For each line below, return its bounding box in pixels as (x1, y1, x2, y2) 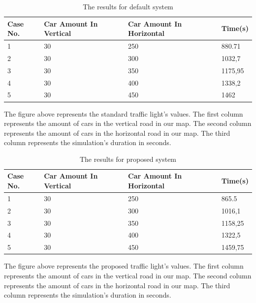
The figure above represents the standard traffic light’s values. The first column (4, 108, 243, 119)
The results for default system (83, 1, 173, 11)
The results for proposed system (79, 153, 177, 164)
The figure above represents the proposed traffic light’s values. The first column (4, 261, 244, 271)
